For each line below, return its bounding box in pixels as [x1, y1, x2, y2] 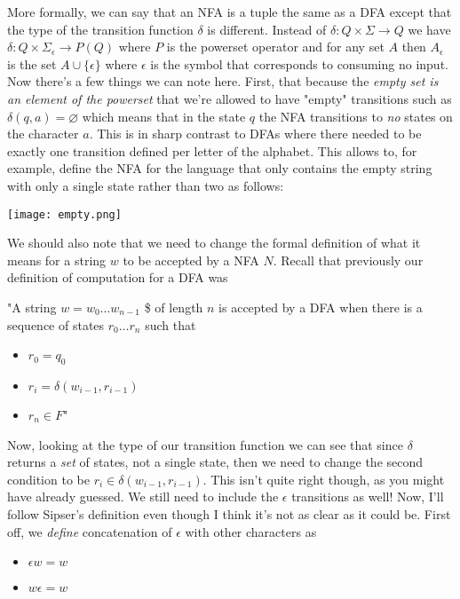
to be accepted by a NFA [123, 250, 259, 269]
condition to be [7, 469, 90, 488]
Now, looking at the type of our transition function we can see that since [7, 435, 403, 453]
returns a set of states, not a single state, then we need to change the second [7, 453, 424, 471]
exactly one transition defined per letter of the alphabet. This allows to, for [7, 141, 417, 160]
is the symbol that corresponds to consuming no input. [150, 54, 448, 73]
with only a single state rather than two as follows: [7, 176, 284, 194]
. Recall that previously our [273, 250, 424, 269]
